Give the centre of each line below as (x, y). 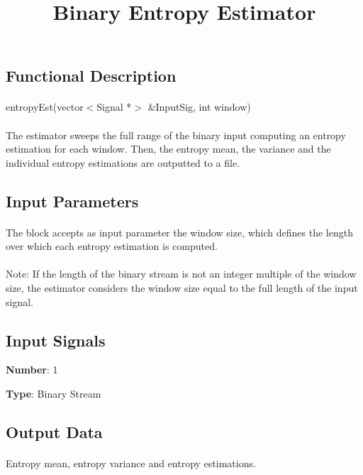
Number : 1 (32, 370)
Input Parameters (72, 201)
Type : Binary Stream (54, 394)
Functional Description (91, 76)
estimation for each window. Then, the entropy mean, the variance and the (168, 149)
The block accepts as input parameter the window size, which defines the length (179, 232)
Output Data (54, 432)
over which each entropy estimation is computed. (112, 246)
